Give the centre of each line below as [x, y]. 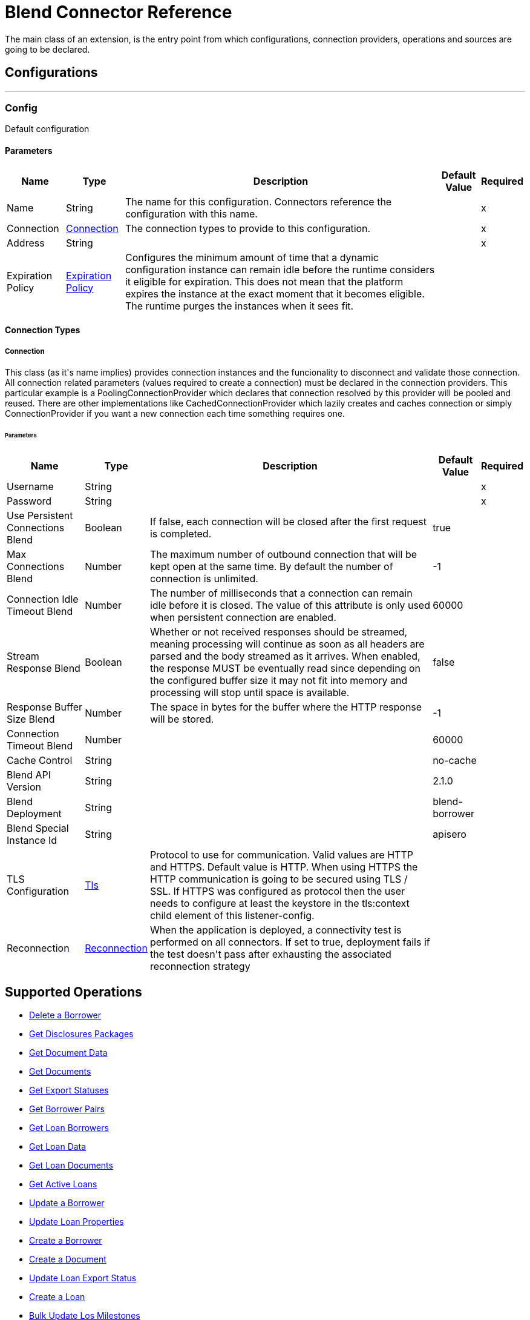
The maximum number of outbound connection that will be [283, 554]
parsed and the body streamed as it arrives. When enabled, [285, 656]
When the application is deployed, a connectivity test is [276, 930]
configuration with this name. [191, 214]
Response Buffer [44, 707]
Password [29, 501]
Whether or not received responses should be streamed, [279, 632]
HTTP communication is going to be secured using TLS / [279, 879]
